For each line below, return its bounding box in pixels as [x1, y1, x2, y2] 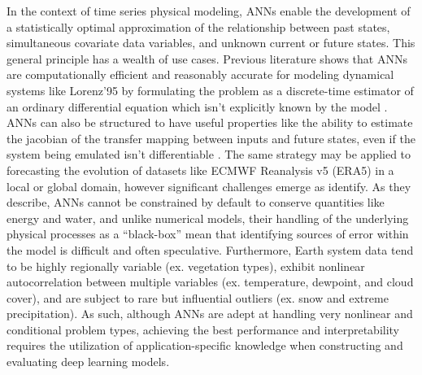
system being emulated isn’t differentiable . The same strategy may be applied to [7, 146, 411, 163]
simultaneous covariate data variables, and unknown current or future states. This [7, 34, 415, 51]
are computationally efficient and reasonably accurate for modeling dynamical [7, 66, 394, 83]
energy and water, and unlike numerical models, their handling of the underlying [7, 209, 409, 226]
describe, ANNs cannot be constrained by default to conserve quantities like [7, 194, 385, 211]
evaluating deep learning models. [7, 353, 170, 370]
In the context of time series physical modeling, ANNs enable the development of [7, 2, 411, 19]
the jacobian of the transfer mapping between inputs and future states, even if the [7, 129, 415, 146]
